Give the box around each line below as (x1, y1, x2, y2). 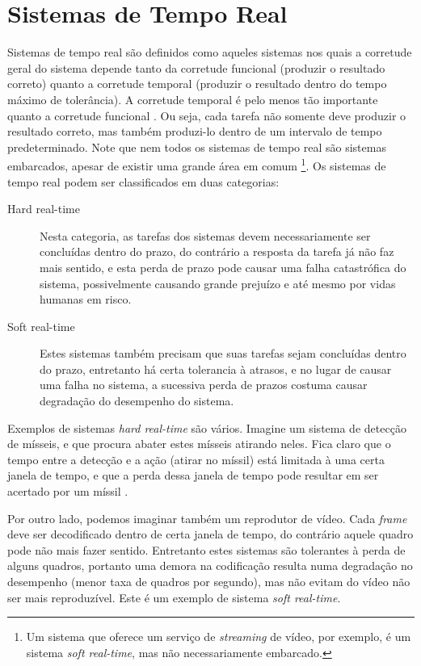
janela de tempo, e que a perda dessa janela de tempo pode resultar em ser (7, 467, 379, 484)
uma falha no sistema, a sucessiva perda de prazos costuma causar (40, 376, 368, 393)
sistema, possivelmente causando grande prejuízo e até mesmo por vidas (40, 274, 396, 291)
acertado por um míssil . (7, 483, 128, 500)
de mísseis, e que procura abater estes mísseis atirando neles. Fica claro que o (7, 435, 391, 452)
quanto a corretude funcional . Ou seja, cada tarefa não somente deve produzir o (7, 107, 406, 124)
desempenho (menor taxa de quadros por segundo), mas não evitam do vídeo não (7, 573, 410, 589)
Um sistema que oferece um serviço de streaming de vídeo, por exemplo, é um (26, 628, 411, 645)
